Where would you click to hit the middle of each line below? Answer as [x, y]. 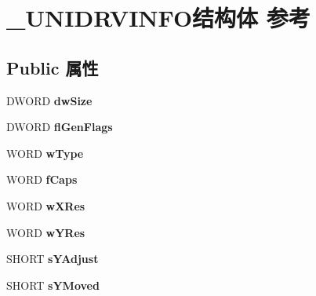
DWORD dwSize [49, 100]
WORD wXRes [46, 205]
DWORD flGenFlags [60, 127]
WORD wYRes [46, 232]
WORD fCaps [42, 179]
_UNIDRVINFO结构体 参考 [158, 18]
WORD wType [45, 153]
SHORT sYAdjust [53, 259]
